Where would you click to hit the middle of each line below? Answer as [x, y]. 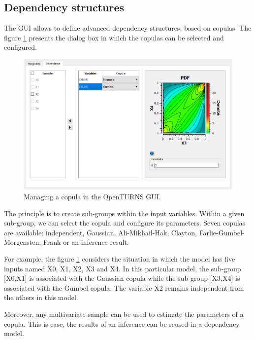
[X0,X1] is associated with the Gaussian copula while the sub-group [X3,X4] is [122, 278]
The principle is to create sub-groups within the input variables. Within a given [124, 213]
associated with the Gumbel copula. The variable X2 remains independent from [124, 287]
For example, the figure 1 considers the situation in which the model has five [120, 259]
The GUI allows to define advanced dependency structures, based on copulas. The [128, 28]
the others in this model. [41, 297]
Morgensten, [23, 242]
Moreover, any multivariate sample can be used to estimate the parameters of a [124, 314]
